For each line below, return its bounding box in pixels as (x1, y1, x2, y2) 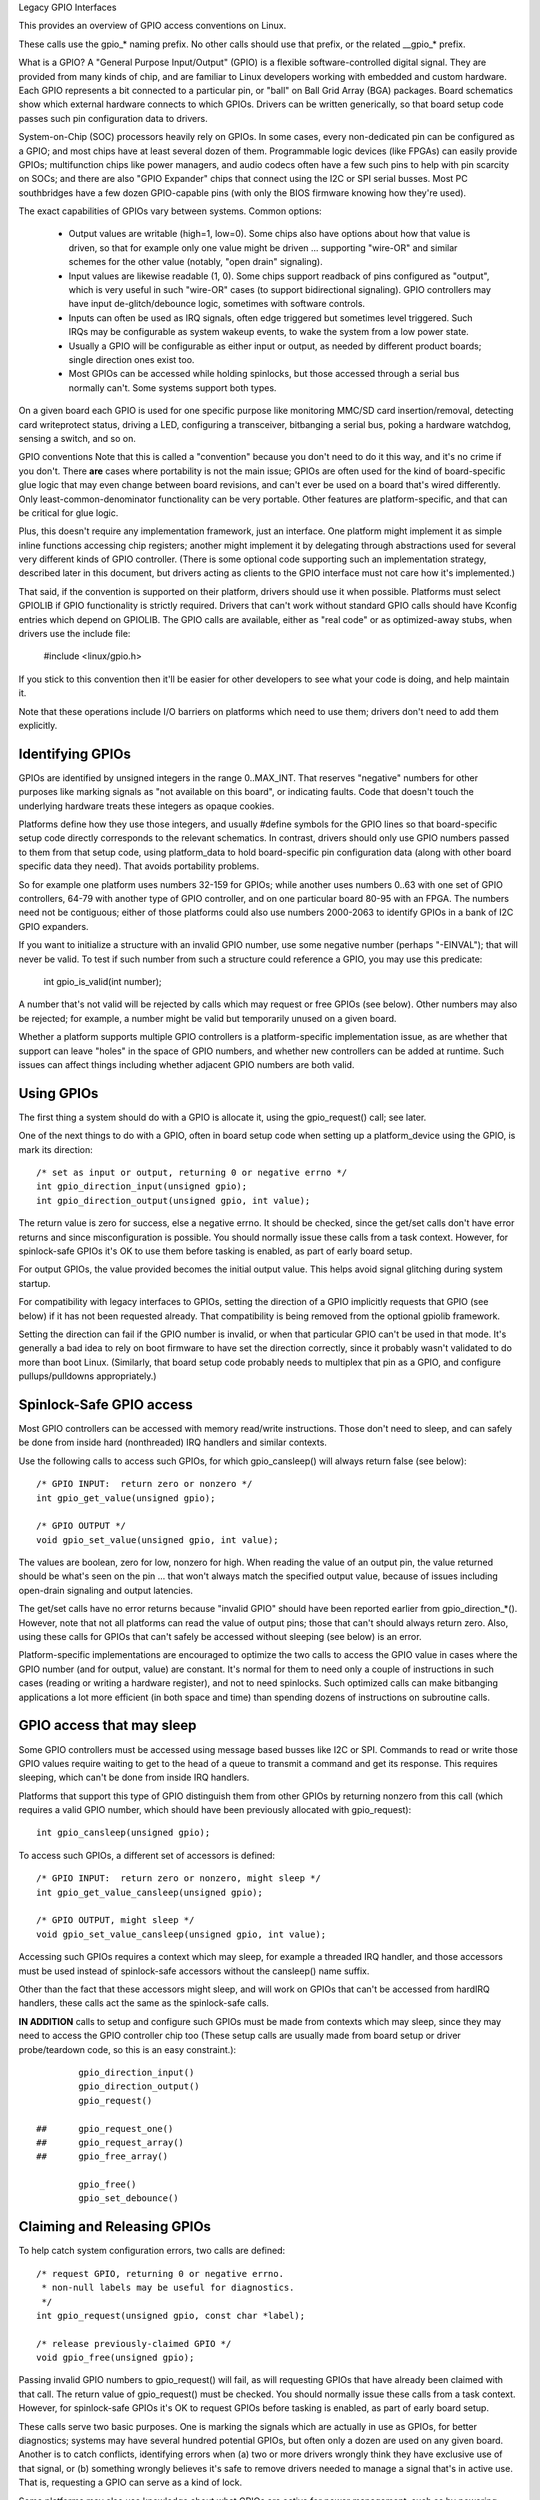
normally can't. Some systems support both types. (68, 381, 277, 394)
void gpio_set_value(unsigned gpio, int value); (36, 1534, 279, 1545)
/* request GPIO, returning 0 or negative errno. (36, 2268, 285, 2279)
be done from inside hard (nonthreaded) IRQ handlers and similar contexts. (18, 1436, 327, 1449)
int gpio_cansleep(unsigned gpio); (36, 1827, 211, 1839)
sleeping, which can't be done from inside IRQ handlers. (18, 1771, 250, 1784)
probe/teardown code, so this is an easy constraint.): (18, 2043, 237, 2055)
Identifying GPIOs (18, 745, 132, 762)
